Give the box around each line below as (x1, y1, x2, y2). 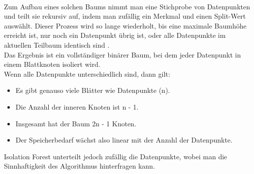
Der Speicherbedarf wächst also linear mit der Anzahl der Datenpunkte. (15, 135, 233, 145)
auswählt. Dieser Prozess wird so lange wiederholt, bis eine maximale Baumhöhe (4, 20, 247, 30)
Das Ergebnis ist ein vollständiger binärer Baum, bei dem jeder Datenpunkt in (4, 49, 241, 59)
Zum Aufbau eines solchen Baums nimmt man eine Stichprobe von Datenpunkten (4, 1, 250, 11)
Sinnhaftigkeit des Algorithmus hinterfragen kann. (4, 161, 155, 171)
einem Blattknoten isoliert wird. (4, 59, 100, 69)
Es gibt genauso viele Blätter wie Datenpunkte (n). (15, 85, 170, 95)
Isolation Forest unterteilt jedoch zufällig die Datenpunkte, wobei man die (4, 151, 227, 161)
